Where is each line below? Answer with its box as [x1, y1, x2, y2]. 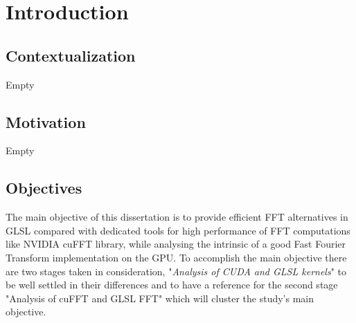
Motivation [6, 111, 86, 132]
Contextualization [6, 44, 136, 66]
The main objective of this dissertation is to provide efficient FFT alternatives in [6, 210, 348, 224]
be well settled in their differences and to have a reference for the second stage [6, 277, 338, 292]
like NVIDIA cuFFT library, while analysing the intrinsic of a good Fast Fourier [6, 237, 346, 251]
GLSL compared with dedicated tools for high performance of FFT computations [6, 223, 350, 237]
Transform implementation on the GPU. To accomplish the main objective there [6, 250, 347, 264]
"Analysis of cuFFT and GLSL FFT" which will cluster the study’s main [6, 290, 314, 305]
